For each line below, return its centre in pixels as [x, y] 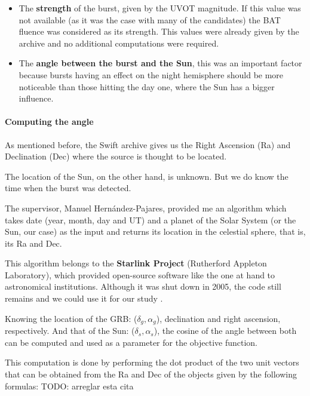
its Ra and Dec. [33, 243]
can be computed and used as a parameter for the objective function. [131, 342]
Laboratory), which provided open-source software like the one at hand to [140, 274]
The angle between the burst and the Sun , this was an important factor [160, 63]
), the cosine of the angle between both [225, 331]
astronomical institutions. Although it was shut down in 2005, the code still [143, 286]
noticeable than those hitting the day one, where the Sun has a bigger [147, 86]
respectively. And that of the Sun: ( [70, 331]
